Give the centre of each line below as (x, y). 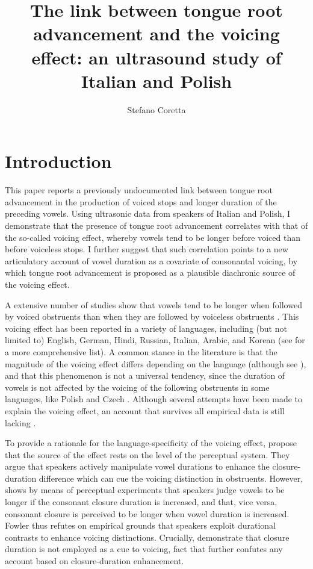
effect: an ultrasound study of (156, 57)
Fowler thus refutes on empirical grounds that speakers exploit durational (141, 525)
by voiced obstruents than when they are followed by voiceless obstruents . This (152, 316)
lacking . (20, 422)
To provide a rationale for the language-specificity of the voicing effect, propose (151, 443)
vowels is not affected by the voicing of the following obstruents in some (137, 387)
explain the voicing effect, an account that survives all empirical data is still (145, 410)
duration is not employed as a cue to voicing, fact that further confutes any (144, 549)
